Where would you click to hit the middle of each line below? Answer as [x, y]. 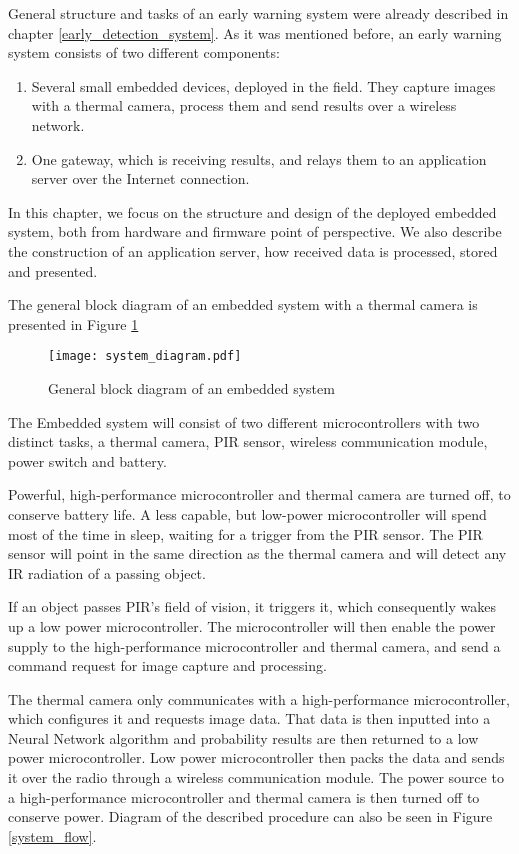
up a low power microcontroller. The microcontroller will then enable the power [252, 625]
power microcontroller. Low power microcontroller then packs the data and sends [256, 757]
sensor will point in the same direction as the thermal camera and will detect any [257, 553]
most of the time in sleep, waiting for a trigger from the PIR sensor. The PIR [245, 533]
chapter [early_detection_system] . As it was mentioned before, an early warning [255, 32]
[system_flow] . [52, 835]
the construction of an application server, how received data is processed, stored [253, 250]
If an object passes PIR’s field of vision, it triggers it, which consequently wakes [252, 606]
